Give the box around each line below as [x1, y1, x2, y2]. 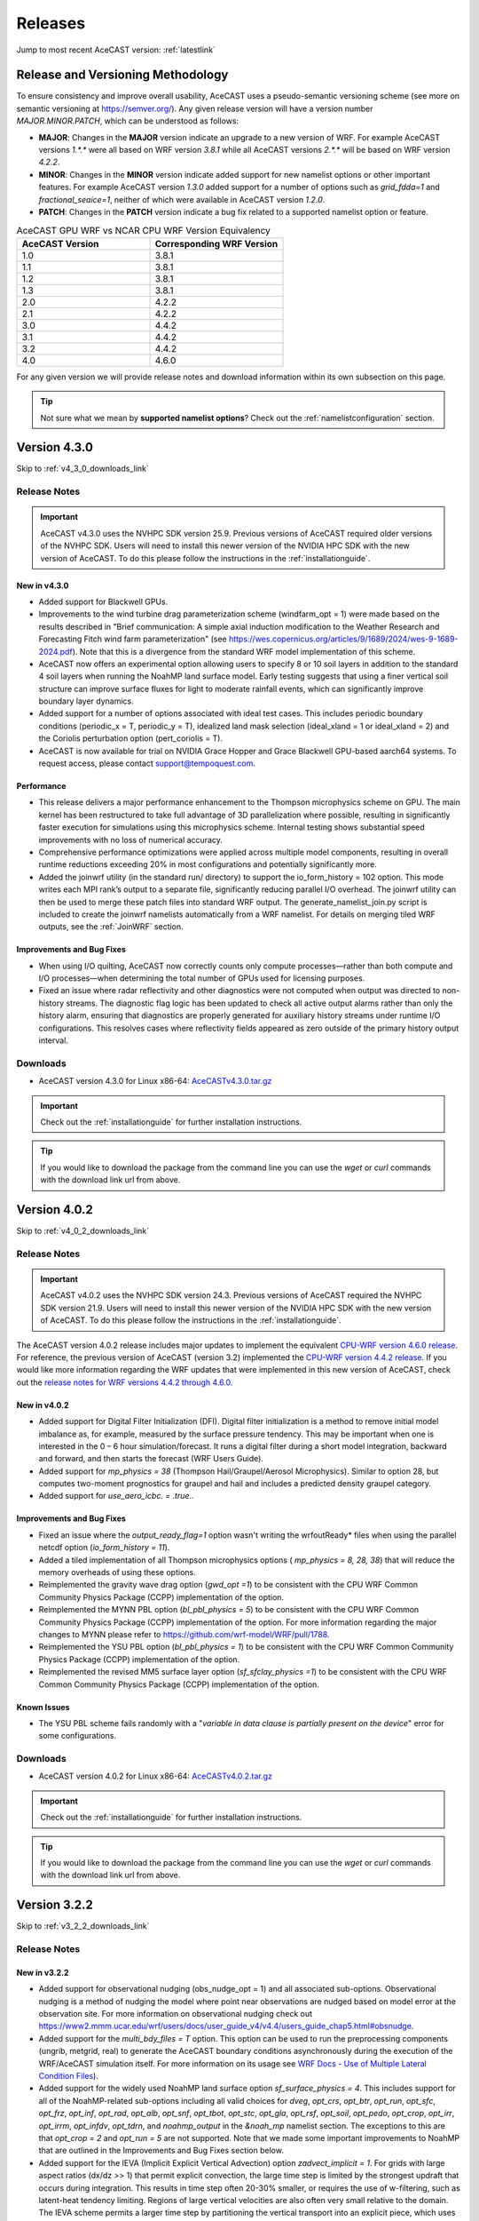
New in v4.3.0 [16, 580, 70, 591]
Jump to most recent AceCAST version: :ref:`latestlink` [16, 44, 216, 55]
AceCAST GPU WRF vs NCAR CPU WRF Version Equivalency [16, 224, 271, 236]
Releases [16, 13, 86, 33]
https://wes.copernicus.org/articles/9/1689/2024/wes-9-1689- [228, 633, 459, 644]
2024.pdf [38, 646, 73, 657]
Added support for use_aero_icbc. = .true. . [38, 1491, 194, 1501]
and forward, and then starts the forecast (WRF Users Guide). [38, 1453, 263, 1464]
